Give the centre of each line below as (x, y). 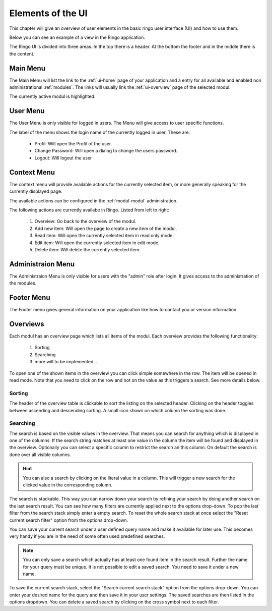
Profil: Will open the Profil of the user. (73, 144)
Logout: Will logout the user (63, 158)
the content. (22, 53)
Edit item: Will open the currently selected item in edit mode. (97, 243)
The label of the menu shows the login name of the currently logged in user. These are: (100, 132)
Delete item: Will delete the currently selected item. (87, 249)
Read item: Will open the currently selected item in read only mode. (104, 236)
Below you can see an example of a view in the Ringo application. (77, 37)
